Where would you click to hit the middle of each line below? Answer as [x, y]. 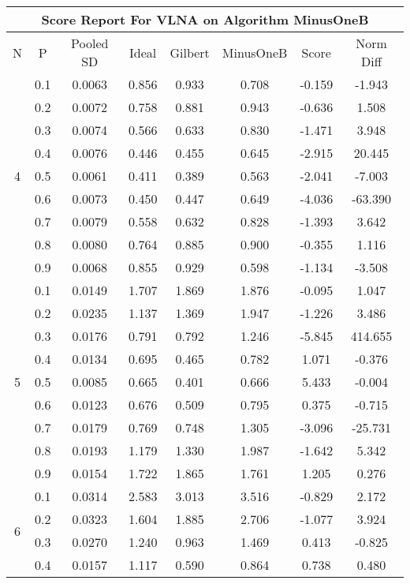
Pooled [90, 43]
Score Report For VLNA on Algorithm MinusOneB [205, 19]
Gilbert [190, 52]
